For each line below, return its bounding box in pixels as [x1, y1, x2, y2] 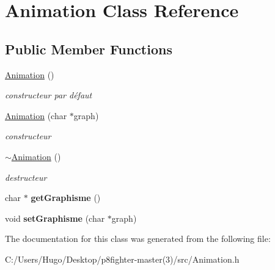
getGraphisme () [31, 191, 101, 204]
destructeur [5, 170, 47, 183]
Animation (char [5, 109, 67, 122]
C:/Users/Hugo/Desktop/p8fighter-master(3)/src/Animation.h [5, 252, 240, 265]
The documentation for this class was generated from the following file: [5, 232, 271, 245]
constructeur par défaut [5, 89, 92, 101]
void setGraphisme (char [5, 211, 105, 224]
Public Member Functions [5, 39, 172, 58]
